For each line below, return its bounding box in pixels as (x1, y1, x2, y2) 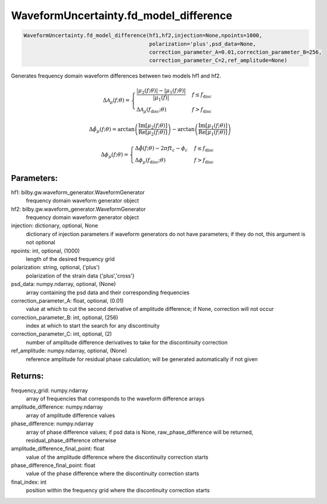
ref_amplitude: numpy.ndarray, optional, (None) (11, 347, 127, 354)
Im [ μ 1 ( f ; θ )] (198, 122, 228, 130)
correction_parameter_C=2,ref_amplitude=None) (149, 57, 288, 64)
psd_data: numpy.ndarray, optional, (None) (11, 281, 116, 288)
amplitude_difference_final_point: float (11, 445, 105, 452)
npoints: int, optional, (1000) (11, 247, 80, 254)
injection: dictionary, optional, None (11, 222, 98, 229)
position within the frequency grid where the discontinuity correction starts (26, 487, 210, 494)
